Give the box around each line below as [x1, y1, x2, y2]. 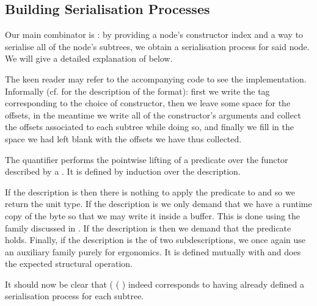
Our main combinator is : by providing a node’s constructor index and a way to [5, 28, 304, 41]
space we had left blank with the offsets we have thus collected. [5, 132, 242, 145]
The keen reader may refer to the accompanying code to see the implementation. [5, 72, 307, 85]
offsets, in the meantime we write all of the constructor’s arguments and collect [5, 108, 301, 121]
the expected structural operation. [5, 257, 133, 270]
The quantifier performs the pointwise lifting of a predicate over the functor [5, 153, 288, 166]
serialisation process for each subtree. [5, 290, 144, 302]
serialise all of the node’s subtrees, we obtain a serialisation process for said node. [5, 40, 310, 53]
